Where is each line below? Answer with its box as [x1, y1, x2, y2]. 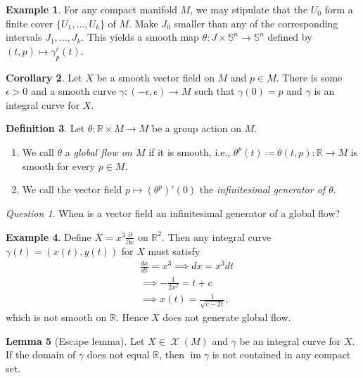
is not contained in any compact [212, 347, 351, 362]
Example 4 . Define [6, 229, 91, 244]
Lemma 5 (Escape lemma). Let [6, 333, 145, 348]
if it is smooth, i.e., [148, 144, 231, 159]
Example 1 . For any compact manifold [6, 2, 177, 16]
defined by [267, 30, 312, 44]
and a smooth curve [31, 84, 117, 98]
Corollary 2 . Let [6, 70, 82, 84]
